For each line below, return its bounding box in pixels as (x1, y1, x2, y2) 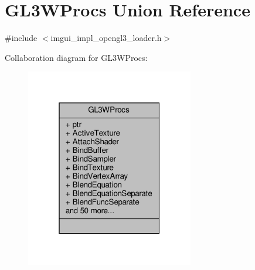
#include (5, 32, 38, 44)
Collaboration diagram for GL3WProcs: (5, 51, 148, 63)
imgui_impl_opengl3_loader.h (50, 32, 162, 44)
